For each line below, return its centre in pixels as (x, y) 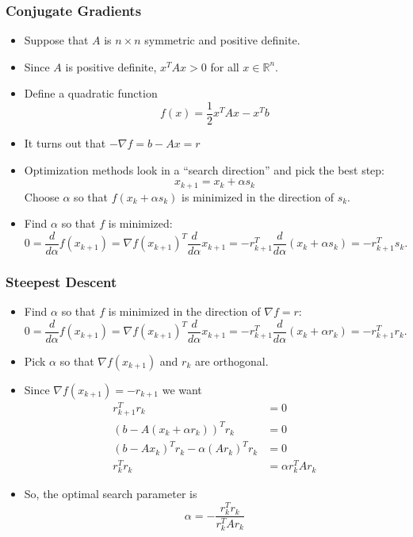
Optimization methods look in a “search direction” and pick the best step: (205, 169)
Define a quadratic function (91, 93)
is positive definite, (111, 66)
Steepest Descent (61, 281)
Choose (42, 196)
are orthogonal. (231, 361)
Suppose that (56, 40)
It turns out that (65, 143)
